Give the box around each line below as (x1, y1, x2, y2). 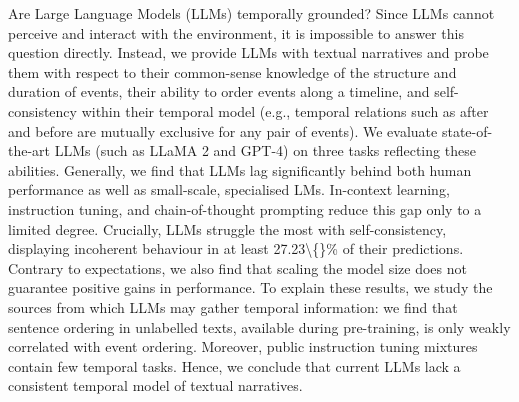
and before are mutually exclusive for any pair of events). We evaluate (8, 120, 438, 141)
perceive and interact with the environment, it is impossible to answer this (8, 22, 464, 43)
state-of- (441, 120, 493, 141)
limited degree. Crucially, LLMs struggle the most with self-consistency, (8, 218, 447, 239)
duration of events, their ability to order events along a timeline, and (8, 81, 430, 102)
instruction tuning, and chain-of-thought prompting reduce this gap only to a (8, 198, 482, 219)
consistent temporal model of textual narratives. (8, 375, 303, 396)
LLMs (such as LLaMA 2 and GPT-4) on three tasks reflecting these (54, 140, 476, 161)
